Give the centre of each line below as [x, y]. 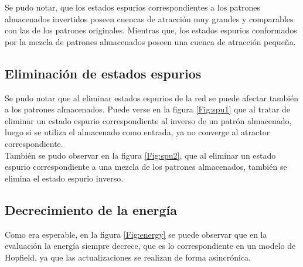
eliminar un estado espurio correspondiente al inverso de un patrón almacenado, [148, 120]
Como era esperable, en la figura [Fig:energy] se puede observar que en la [136, 234]
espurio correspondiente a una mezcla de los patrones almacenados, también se [146, 167]
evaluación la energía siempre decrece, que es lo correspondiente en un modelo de [150, 246]
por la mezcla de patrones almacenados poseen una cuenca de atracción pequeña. [150, 41]
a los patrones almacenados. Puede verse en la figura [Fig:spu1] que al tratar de [148, 109]
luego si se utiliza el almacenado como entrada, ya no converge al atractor [137, 132]
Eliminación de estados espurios [103, 73]
